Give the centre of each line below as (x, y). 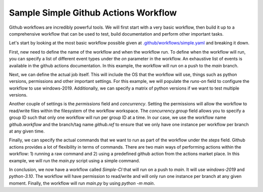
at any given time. (27, 131)
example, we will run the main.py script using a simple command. (75, 160)
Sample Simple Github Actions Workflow (93, 13)
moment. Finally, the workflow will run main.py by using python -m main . (82, 183)
